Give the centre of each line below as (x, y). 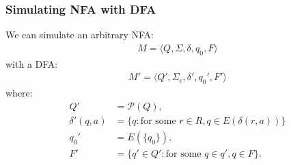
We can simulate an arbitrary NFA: (80, 35)
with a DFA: (32, 63)
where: (19, 93)
